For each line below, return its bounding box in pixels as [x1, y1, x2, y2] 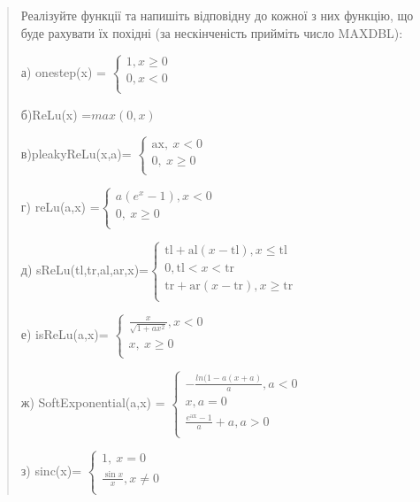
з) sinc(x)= [20, 461, 82, 480]
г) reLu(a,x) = [20, 197, 100, 215]
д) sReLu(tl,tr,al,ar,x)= [20, 259, 149, 278]
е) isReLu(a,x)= [20, 325, 109, 344]
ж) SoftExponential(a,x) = [20, 393, 165, 412]
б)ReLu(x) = [20, 104, 92, 123]
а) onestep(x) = [20, 62, 106, 81]
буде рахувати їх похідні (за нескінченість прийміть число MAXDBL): [20, 23, 403, 42]
